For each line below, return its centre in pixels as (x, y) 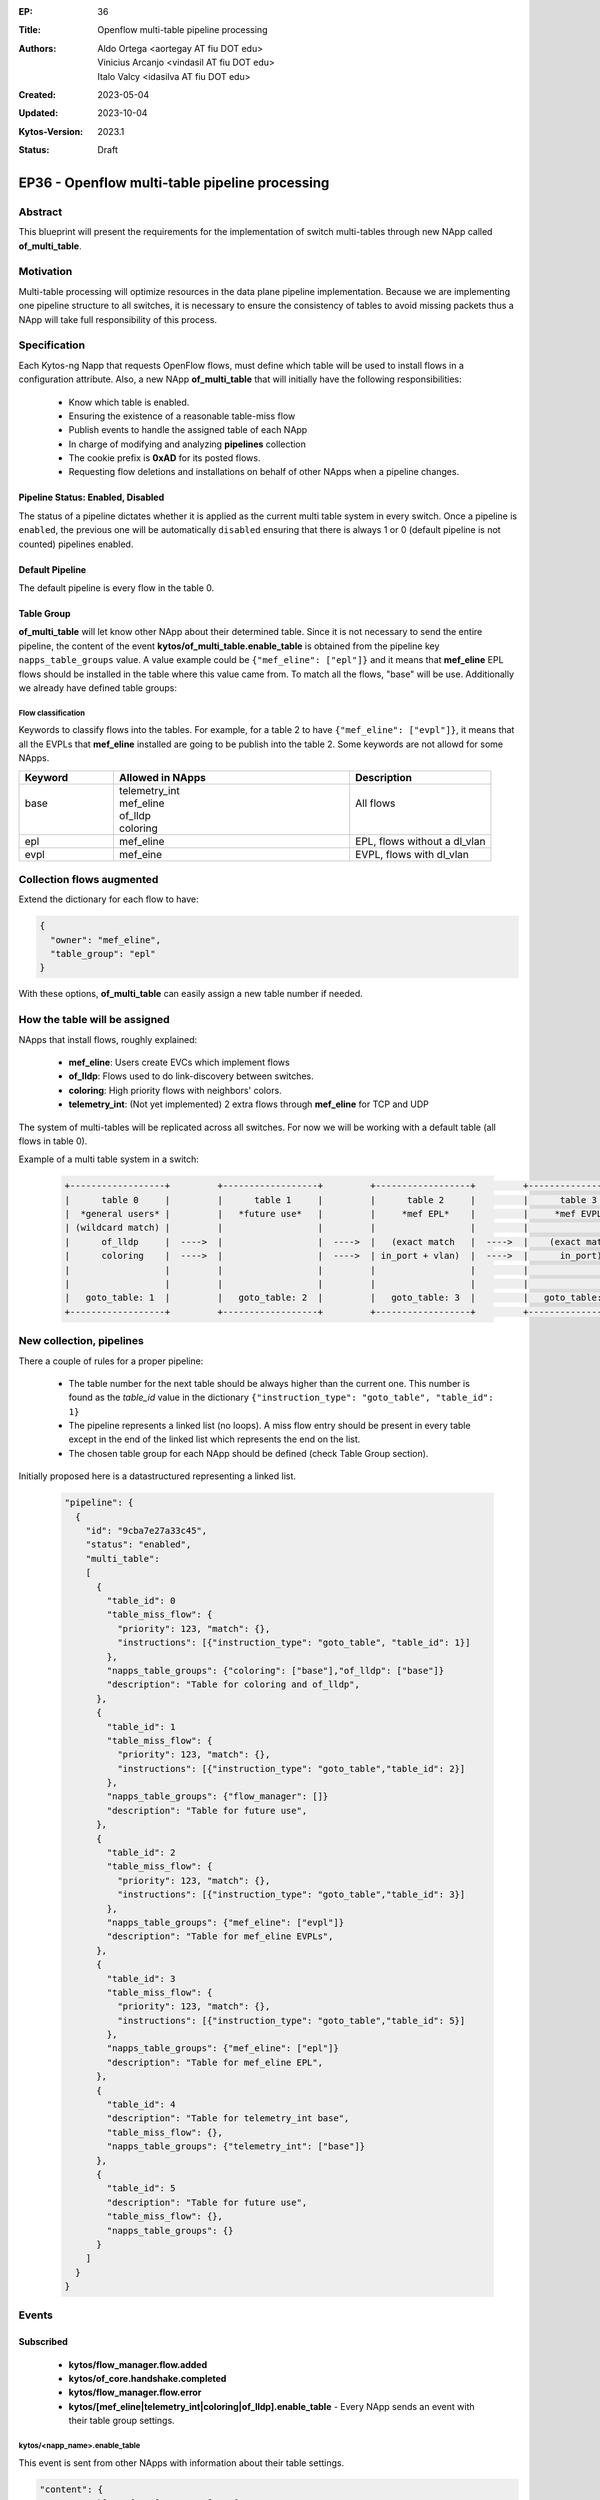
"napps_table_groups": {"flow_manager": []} (217, 1796)
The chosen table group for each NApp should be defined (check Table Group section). (248, 1453)
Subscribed (43, 2342)
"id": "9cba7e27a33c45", (146, 1531)
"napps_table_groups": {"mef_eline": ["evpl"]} (225, 1922)
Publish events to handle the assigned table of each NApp (188, 430)
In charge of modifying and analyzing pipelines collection (187, 444)
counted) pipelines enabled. (76, 544)
